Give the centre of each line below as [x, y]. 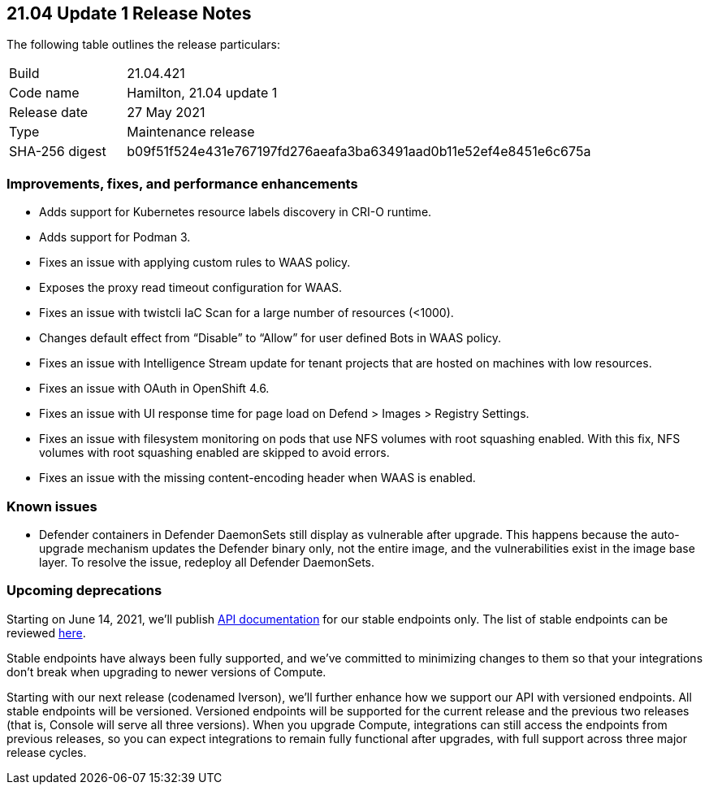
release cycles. [47, 752]
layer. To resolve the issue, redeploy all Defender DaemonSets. [207, 562]
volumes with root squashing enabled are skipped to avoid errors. [214, 453]
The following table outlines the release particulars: [143, 45]
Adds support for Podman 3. [115, 237]
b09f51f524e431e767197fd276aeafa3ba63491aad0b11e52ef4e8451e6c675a [359, 152]
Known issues [52, 506]
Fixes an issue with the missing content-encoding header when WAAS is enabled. [257, 478]
